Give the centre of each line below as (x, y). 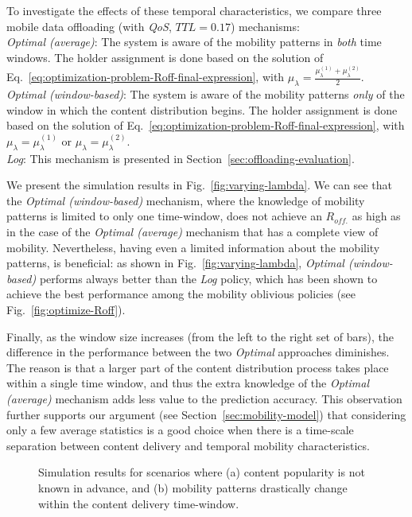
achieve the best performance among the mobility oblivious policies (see (181, 294)
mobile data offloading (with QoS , (89, 26)
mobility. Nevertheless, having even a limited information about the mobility (193, 247)
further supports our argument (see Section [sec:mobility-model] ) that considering (206, 414)
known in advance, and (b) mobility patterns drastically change (193, 487)
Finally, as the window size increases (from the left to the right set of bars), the (200, 336)
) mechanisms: (265, 26)
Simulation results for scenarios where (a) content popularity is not (202, 472)
